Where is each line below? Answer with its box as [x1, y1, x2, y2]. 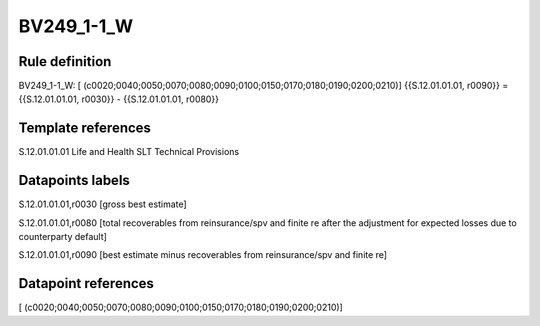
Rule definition [18, 53, 112, 70]
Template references [18, 120, 152, 137]
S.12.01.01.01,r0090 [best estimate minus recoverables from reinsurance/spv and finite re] [18, 249, 388, 261]
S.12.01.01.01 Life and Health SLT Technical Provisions [18, 146, 240, 158]
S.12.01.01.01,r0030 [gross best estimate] [18, 198, 187, 210]
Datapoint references [18, 275, 155, 292]
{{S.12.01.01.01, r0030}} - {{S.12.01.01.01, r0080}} [18, 93, 220, 105]
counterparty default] [18, 231, 107, 243]
